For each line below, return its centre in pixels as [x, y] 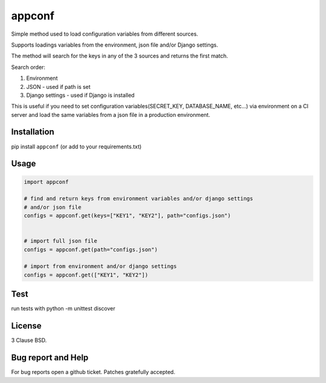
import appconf [46, 182]
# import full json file [61, 241]
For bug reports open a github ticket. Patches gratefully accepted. [93, 372]
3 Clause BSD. [29, 340]
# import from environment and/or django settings [101, 267]
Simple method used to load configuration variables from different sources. [105, 34]
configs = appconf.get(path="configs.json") [91, 249]
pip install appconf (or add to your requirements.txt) [76, 146]
